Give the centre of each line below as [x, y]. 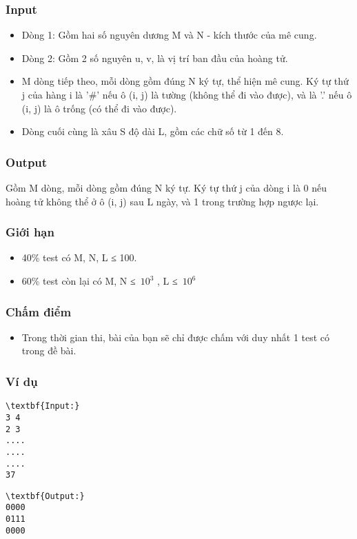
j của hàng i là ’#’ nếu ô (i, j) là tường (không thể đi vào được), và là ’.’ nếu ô [187, 94]
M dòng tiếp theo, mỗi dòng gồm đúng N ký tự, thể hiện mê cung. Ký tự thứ [185, 81]
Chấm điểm [39, 311]
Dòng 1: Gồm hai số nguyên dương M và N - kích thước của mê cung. [169, 35]
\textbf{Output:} [45, 496]
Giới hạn [30, 232]
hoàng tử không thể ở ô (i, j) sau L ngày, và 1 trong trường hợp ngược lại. [162, 201]
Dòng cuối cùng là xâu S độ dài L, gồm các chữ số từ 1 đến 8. [153, 131]
